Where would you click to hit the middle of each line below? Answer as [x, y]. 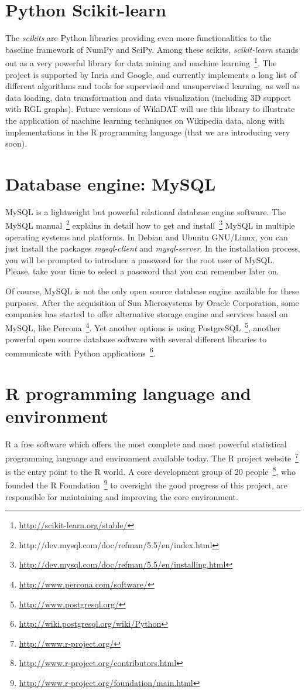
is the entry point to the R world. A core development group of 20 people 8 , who [150, 471]
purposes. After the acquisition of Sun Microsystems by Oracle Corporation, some [152, 302]
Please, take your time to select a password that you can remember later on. [142, 271]
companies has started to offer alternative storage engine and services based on [147, 314]
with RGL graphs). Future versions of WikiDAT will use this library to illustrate [150, 109]
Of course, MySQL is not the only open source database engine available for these [152, 291]
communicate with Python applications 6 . [80, 352]
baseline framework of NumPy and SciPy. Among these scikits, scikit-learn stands [152, 49]
